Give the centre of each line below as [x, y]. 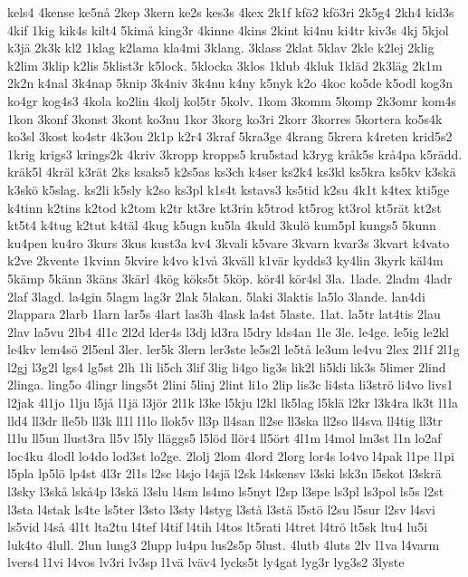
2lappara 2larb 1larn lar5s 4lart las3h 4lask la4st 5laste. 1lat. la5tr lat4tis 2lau [224, 314]
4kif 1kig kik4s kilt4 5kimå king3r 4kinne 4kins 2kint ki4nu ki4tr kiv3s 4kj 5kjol [228, 29]
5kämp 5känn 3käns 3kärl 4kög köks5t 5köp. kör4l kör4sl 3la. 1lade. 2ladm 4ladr [230, 278]
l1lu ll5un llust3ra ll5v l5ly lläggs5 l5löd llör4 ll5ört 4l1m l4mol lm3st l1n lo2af [224, 438]
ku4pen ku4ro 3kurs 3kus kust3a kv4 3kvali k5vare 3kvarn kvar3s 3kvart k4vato [229, 242]
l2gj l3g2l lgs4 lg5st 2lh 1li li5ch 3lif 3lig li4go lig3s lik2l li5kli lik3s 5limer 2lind [227, 366]
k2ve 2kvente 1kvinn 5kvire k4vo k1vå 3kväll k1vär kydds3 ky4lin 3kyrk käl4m [225, 260]
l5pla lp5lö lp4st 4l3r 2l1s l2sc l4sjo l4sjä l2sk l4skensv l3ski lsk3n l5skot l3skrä [224, 473]
